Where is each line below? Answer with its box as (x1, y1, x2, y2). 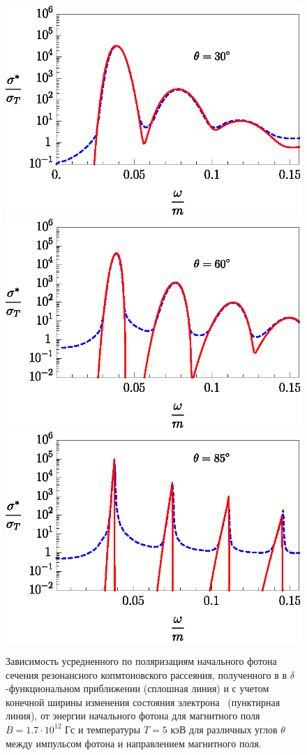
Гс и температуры (65, 721, 141, 736)
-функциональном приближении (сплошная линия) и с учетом (6, 681, 269, 696)
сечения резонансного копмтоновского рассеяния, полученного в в (6, 667, 287, 682)
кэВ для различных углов (170, 721, 278, 736)
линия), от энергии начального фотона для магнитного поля (6, 708, 260, 723)
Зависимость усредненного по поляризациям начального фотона (6, 654, 277, 668)
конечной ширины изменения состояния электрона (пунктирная (6, 694, 280, 709)
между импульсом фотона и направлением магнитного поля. (6, 735, 262, 750)
